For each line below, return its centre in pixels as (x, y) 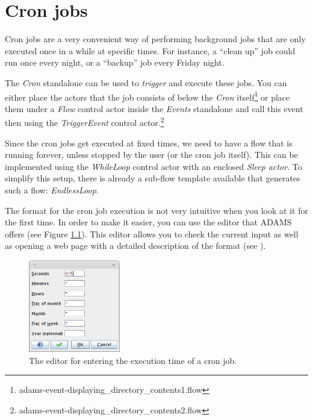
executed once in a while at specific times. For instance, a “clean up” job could (150, 50)
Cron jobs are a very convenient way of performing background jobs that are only (155, 39)
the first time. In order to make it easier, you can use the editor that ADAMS (148, 222)
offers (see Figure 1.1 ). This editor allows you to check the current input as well (152, 234)
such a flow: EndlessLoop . (52, 190)
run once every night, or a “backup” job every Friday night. (115, 62)
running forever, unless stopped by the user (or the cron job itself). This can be (151, 155)
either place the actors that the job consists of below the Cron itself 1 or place (147, 96)
